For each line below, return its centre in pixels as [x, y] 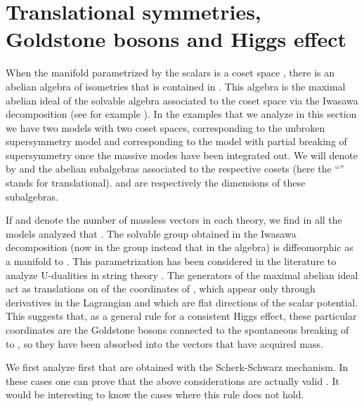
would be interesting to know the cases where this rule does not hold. [155, 394]
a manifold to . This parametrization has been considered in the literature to [171, 261]
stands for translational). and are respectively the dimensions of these [156, 183]
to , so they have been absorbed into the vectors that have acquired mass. [164, 343]
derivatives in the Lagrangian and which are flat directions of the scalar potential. [182, 302]
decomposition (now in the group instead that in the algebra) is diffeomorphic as [180, 247]
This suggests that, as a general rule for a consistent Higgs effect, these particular [181, 316]
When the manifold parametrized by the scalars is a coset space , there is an [170, 73]
